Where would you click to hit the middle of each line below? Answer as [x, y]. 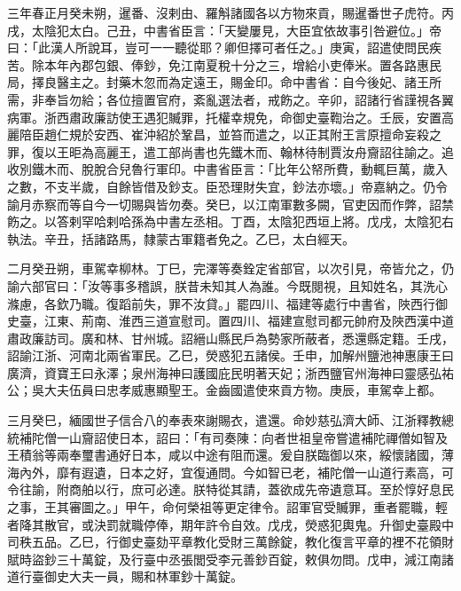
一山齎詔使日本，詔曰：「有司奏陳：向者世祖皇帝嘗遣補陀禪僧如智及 [252, 437]
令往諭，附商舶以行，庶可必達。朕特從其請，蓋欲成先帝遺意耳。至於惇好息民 [230, 489]
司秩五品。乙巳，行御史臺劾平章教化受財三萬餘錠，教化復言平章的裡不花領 [224, 542]
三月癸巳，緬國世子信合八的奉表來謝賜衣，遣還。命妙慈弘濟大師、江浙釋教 [224, 420]
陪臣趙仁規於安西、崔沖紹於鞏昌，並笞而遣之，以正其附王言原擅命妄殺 [224, 134]
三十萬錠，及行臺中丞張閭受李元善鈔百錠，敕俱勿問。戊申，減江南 [249, 559]
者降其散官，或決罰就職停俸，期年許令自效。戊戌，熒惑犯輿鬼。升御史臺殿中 [230, 524]
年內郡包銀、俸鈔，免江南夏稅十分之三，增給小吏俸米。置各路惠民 [249, 64]
